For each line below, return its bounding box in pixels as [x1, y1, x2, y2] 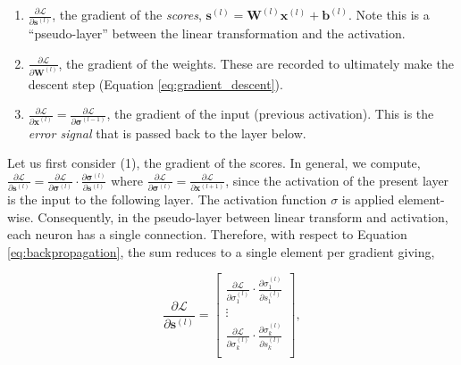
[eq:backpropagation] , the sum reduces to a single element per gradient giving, [7, 242, 435, 261]
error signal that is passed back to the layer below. [28, 123, 306, 142]
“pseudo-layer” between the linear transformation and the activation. [28, 24, 406, 43]
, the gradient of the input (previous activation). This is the [106, 104, 434, 123]
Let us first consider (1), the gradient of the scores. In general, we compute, [7, 153, 421, 172]
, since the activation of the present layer [225, 170, 449, 189]
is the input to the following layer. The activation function [7, 190, 327, 209]
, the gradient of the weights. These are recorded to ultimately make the [58, 54, 454, 72]
